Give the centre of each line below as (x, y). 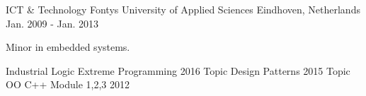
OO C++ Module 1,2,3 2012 (68, 84)
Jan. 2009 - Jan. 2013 (52, 23)
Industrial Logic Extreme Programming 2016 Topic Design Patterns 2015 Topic (178, 70)
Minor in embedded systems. (68, 47)
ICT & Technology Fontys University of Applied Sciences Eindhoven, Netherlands (183, 9)
